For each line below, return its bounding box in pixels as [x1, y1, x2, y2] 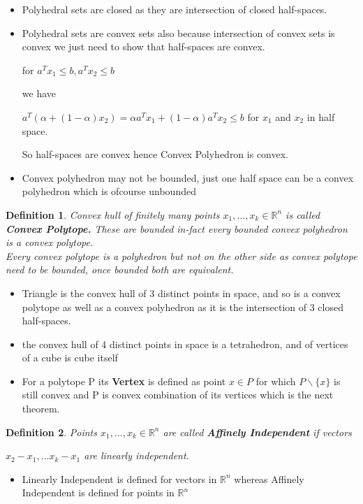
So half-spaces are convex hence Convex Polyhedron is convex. [22, 147, 288, 161]
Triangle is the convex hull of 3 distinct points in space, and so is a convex [22, 285, 341, 300]
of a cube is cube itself [22, 350, 118, 365]
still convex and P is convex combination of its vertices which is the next [22, 387, 334, 402]
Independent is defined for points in [22, 485, 175, 500]
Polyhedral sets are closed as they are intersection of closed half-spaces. [22, 2, 327, 16]
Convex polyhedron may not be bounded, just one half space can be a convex [22, 170, 354, 185]
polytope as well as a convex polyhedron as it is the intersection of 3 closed [22, 299, 343, 314]
